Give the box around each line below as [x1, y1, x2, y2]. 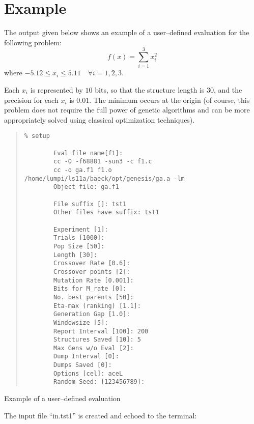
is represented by [30, 84, 83, 95]
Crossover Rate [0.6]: [53, 260, 130, 267]
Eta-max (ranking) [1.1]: [53, 302, 141, 309]
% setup [24, 132, 50, 140]
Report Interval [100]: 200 [53, 327, 149, 335]
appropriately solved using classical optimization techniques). [4, 114, 195, 125]
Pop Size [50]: [53, 242, 105, 250]
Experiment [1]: [53, 225, 108, 233]
